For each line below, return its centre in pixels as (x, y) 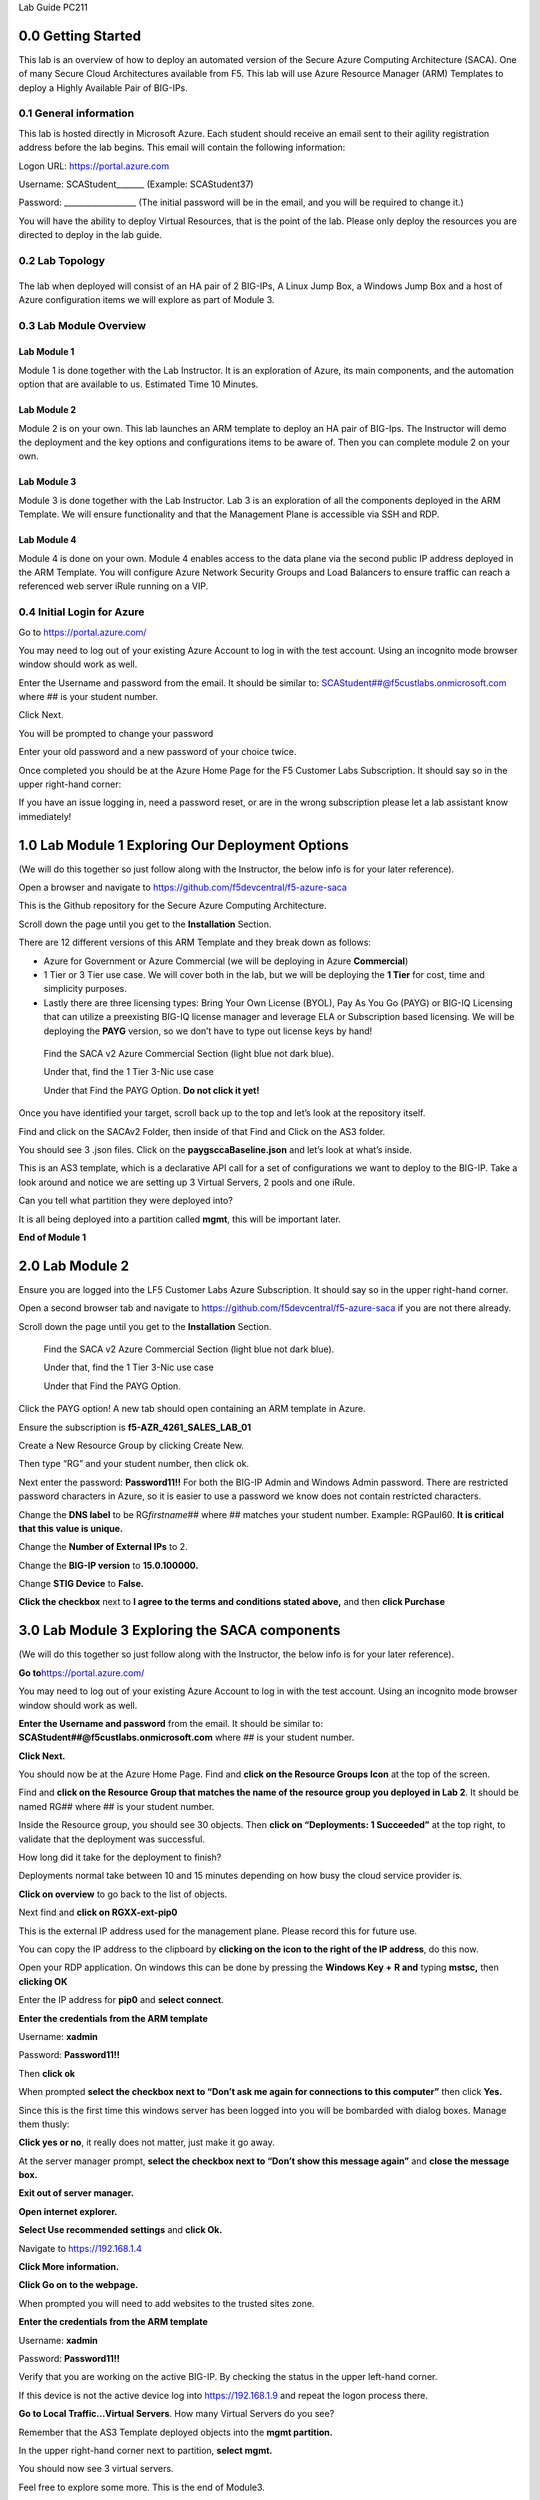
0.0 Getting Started (80, 35)
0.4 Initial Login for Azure (81, 612)
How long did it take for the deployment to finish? (120, 1857)
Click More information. (69, 2267)
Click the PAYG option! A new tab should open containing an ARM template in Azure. (192, 1409)
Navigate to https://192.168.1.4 (80, 2248)
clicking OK (43, 1981)
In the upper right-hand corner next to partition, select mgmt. (145, 2450)
